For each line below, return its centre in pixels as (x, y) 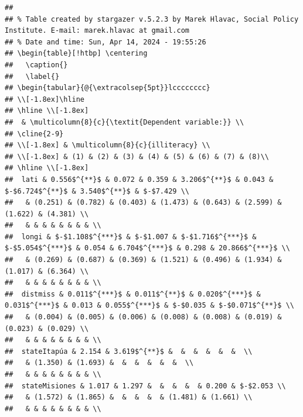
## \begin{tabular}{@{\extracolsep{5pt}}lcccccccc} (108, 88)
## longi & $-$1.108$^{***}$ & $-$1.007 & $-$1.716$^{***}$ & (131, 237)
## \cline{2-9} (34, 134)
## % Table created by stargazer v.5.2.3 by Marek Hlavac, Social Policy (152, 19)
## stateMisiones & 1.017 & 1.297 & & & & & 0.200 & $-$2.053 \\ (145, 386)
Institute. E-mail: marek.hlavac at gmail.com (97, 31)
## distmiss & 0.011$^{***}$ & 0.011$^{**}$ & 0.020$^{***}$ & (133, 294)
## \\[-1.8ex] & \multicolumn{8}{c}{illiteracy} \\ (108, 145)
